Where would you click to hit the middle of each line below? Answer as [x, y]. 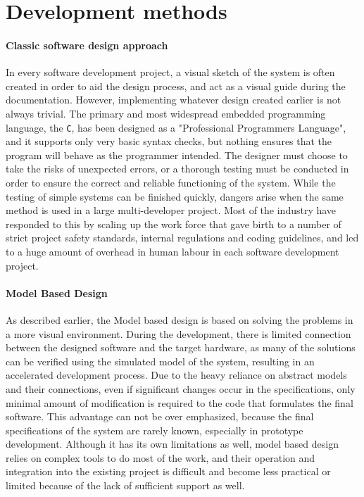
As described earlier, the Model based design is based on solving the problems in [180, 319]
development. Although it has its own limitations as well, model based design [172, 444]
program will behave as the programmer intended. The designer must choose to [177, 155]
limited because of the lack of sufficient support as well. [125, 485]
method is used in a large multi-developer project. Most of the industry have [171, 210]
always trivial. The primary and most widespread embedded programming [166, 113]
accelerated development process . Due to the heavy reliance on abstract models [176, 375]
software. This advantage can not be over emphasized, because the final [160, 416]
